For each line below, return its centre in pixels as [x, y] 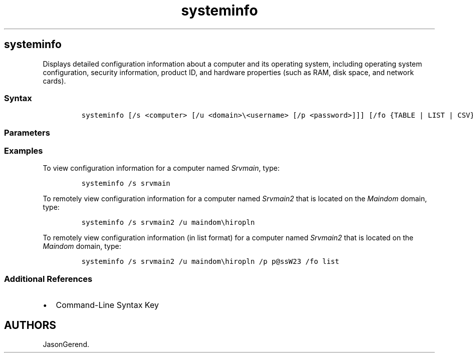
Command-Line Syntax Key [107, 305]
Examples [24, 151]
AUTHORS [30, 325]
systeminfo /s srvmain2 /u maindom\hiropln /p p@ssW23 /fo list [210, 262]
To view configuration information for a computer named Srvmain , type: [161, 168]
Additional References [48, 279]
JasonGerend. [66, 344]
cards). [54, 81]
